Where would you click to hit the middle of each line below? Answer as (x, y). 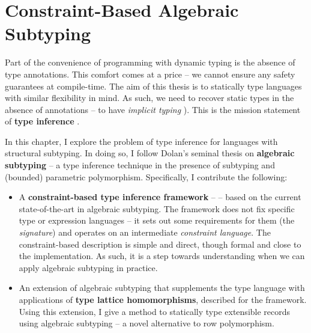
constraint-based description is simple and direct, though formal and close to (160, 244)
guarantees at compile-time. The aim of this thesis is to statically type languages (153, 86)
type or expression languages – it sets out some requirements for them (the (157, 220)
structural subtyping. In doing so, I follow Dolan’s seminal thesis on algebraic (150, 153)
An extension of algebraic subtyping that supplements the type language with (162, 288)
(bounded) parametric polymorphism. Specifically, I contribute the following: (146, 176)
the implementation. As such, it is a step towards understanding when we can (162, 256)
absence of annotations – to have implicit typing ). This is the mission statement (153, 109)
